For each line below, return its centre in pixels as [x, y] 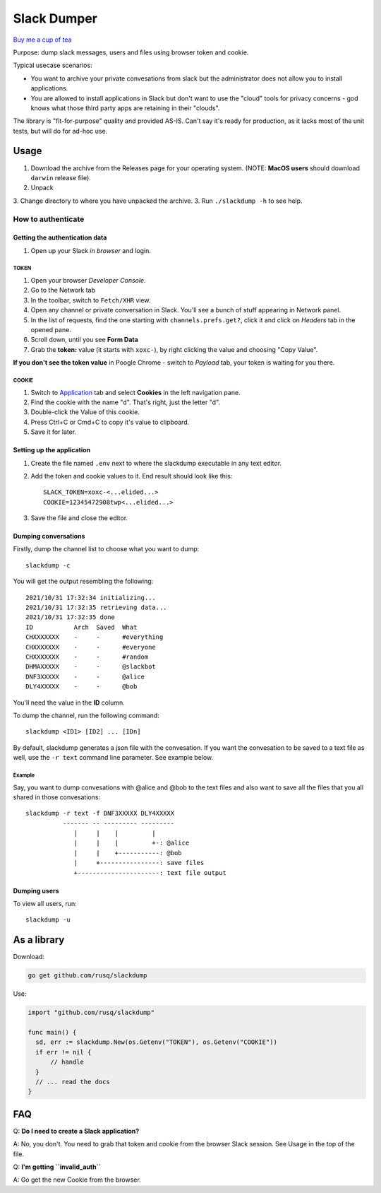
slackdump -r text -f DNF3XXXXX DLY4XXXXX [100, 813]
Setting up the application [52, 450]
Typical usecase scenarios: [53, 65]
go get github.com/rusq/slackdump [87, 976]
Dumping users [36, 891]
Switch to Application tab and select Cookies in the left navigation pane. [135, 392]
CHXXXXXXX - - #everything [95, 637]
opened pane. [51, 330]
